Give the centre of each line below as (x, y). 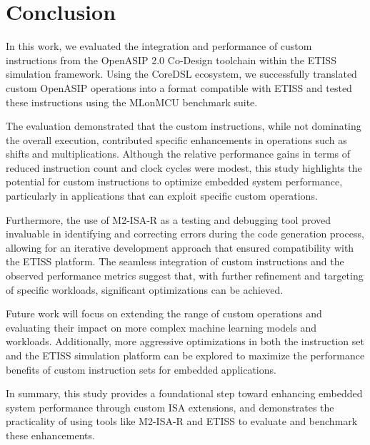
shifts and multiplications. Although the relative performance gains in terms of (178, 154)
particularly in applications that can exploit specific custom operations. (162, 196)
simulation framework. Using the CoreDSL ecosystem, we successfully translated (181, 74)
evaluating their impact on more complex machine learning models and (161, 327)
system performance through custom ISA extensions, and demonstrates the (170, 407)
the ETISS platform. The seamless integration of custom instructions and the (175, 261)
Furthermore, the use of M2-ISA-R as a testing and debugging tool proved (169, 219)
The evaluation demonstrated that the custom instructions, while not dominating (184, 126)
